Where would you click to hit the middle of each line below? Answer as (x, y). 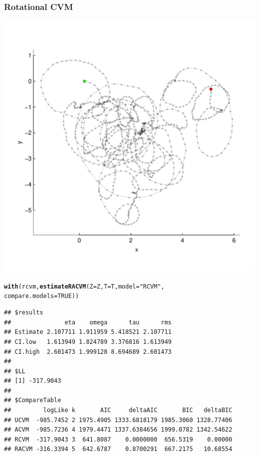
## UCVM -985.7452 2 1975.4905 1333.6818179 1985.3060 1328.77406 (118, 420)
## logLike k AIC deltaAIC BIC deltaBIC (118, 410)
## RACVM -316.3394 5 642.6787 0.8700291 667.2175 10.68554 (118, 449)
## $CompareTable (33, 400)
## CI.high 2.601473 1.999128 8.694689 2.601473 (88, 352)
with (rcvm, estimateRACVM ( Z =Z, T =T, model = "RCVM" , (84, 286)
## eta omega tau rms (88, 322)
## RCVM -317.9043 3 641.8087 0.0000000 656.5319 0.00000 (118, 439)
